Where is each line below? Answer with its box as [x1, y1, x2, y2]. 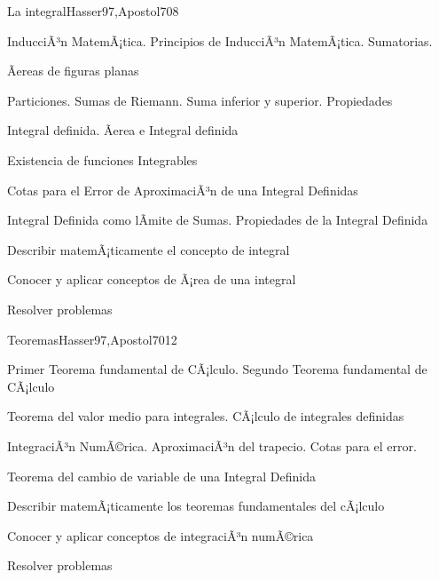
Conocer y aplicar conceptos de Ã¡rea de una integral [7, 270, 296, 289]
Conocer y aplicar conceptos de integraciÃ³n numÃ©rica [7, 526, 314, 544]
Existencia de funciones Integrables [7, 150, 198, 169]
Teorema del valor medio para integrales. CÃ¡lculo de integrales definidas [7, 407, 404, 425]
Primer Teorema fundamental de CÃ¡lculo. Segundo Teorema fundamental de [7, 360, 427, 378]
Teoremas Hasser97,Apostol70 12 [7, 330, 177, 348]
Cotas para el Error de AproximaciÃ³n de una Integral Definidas [7, 180, 358, 199]
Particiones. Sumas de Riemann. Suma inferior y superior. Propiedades [7, 91, 393, 109]
